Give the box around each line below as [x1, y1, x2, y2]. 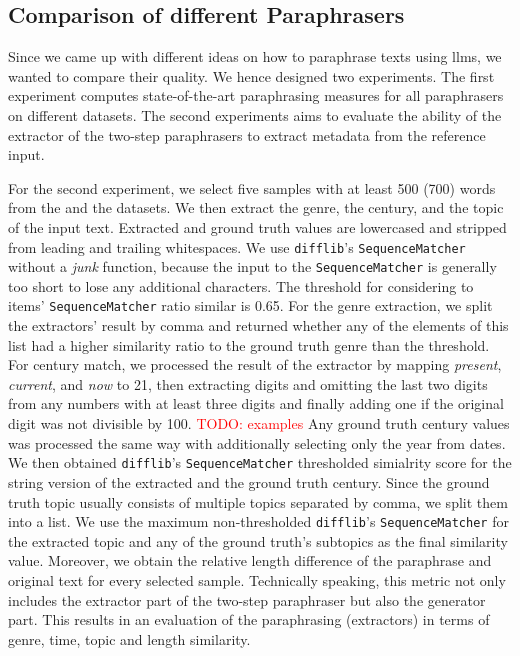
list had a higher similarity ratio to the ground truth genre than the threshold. [8, 334, 490, 355]
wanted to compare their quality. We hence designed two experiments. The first [8, 65, 495, 86]
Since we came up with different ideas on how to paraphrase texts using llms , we [8, 46, 502, 67]
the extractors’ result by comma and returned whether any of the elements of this [8, 315, 509, 336]
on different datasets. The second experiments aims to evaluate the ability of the [8, 104, 502, 125]
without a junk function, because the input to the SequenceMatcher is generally [8, 256, 497, 277]
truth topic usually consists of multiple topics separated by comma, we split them [8, 491, 508, 512]
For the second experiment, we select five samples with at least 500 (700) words [8, 177, 496, 198]
